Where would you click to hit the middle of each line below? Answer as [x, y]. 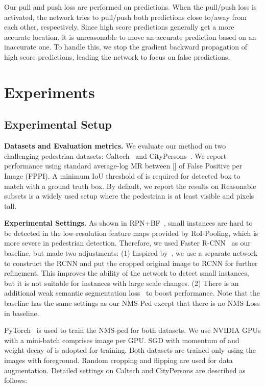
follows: [16, 380]
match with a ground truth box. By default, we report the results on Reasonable [130, 186]
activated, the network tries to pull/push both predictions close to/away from [125, 17]
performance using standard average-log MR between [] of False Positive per [123, 166]
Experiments [50, 92]
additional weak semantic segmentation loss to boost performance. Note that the [132, 293]
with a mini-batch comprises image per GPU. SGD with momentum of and [122, 340]
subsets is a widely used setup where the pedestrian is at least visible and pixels [129, 196]
